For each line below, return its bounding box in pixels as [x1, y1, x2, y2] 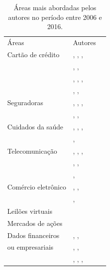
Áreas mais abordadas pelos [14, 2, 96, 12]
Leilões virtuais [7, 206, 52, 216]
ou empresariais [7, 242, 54, 252]
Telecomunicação [7, 145, 57, 156]
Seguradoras [7, 97, 44, 108]
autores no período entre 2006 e [8, 12, 102, 22]
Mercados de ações [7, 218, 63, 228]
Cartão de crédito [7, 49, 60, 59]
